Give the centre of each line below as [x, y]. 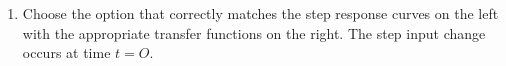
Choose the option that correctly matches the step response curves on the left [260, 13]
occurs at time [66, 52]
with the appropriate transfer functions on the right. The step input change [254, 32]
